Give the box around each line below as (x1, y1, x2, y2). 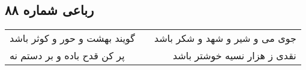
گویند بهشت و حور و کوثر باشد (10, 31, 135, 45)
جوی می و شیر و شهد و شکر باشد (154, 31, 296, 45)
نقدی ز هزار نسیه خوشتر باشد (173, 48, 296, 63)
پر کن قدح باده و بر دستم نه (10, 48, 125, 63)
